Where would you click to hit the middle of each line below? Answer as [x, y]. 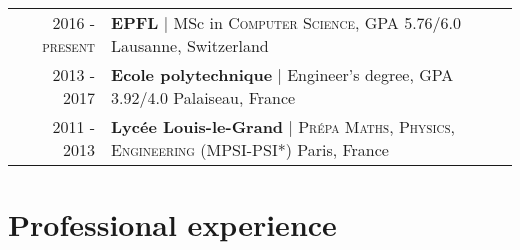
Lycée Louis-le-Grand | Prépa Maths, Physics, [283, 126]
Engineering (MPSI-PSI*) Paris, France [250, 149]
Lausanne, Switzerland [190, 45]
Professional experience [172, 224]
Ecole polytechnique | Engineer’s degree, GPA [282, 74]
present [69, 45]
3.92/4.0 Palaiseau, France [203, 97]
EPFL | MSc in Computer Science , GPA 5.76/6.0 [286, 22]
